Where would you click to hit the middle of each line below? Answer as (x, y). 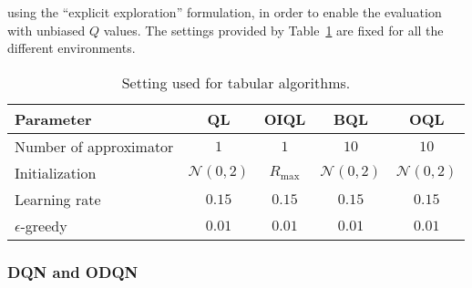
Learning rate (58, 199)
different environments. (72, 48)
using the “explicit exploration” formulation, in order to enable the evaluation (225, 12)
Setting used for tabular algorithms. (236, 82)
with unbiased (46, 30)
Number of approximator (94, 146)
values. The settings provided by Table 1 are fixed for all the (273, 30)
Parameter (53, 118)
